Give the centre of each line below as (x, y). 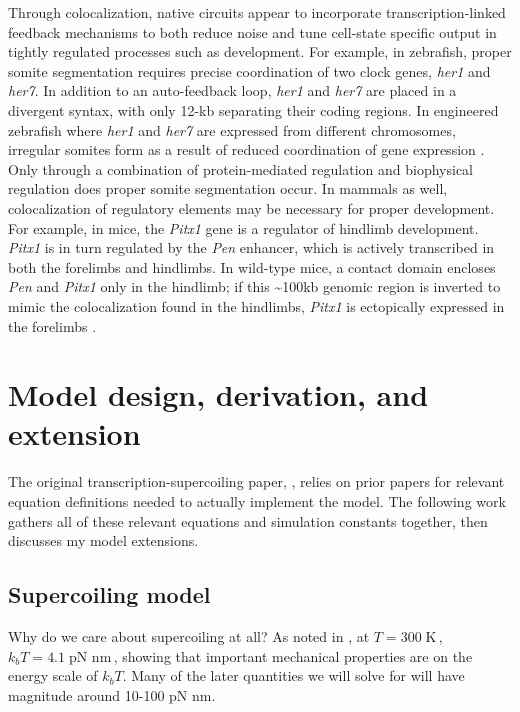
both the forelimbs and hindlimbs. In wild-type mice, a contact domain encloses (252, 266)
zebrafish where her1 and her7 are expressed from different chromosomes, (232, 129)
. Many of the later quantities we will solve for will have (293, 675)
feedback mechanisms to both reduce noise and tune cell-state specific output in (252, 31)
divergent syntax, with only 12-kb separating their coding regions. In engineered (253, 109)
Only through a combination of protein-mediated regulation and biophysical (240, 168)
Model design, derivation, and (218, 394)
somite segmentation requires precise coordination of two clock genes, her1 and (249, 70)
